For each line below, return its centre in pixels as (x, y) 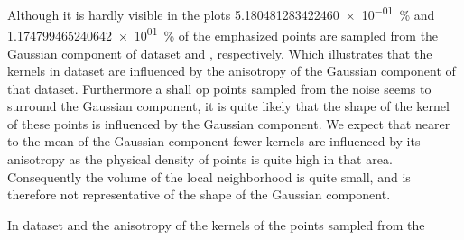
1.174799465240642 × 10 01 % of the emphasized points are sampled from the (223, 34)
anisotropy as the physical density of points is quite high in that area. (200, 159)
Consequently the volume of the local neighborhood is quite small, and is (209, 176)
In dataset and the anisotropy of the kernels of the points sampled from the (216, 224)
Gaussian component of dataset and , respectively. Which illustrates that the (220, 53)
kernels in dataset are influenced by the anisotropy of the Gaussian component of (232, 71)
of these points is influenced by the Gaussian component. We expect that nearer (229, 123)
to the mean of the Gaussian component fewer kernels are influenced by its (214, 141)
